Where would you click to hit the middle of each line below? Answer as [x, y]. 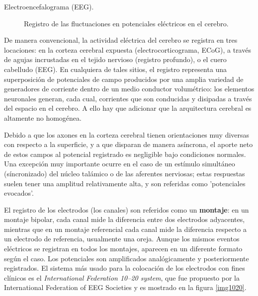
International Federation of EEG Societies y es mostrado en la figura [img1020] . [125, 287]
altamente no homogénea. [43, 117]
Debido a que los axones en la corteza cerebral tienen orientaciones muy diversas [127, 134]
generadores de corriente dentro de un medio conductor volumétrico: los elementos [129, 89]
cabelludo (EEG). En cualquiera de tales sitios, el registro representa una [116, 69]
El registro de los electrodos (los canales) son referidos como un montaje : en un [127, 209]
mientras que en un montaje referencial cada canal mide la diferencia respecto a [125, 229]
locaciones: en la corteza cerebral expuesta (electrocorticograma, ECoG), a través [128, 49]
